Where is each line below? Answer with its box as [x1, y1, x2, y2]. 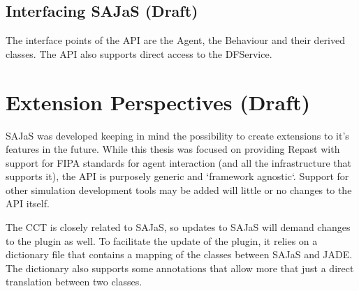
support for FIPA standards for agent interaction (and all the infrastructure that [6, 155, 351, 170]
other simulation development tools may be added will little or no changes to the [6, 182, 352, 197]
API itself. [6, 196, 50, 211]
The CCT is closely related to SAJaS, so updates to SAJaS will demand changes [6, 220, 351, 234]
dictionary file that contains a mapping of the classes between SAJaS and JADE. [6, 247, 353, 262]
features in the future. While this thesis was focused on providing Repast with [6, 142, 340, 156]
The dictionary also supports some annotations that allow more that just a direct [6, 260, 354, 275]
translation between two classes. [6, 274, 142, 289]
